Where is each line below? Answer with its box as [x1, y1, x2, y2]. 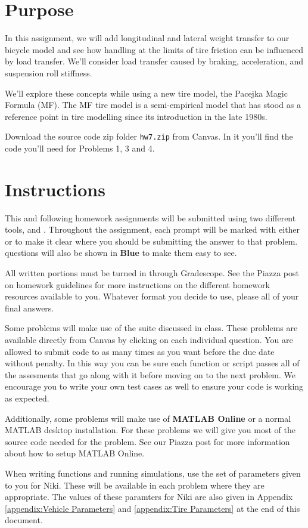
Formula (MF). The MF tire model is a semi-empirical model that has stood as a [5, 98, 301, 111]
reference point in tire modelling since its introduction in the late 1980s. [5, 110, 267, 122]
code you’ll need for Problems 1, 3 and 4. [5, 141, 155, 154]
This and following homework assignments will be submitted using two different [5, 211, 296, 224]
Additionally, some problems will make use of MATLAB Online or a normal [5, 412, 291, 424]
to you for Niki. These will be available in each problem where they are [5, 478, 265, 491]
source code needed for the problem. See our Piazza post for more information [5, 435, 290, 447]
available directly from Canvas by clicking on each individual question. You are [5, 334, 293, 345]
